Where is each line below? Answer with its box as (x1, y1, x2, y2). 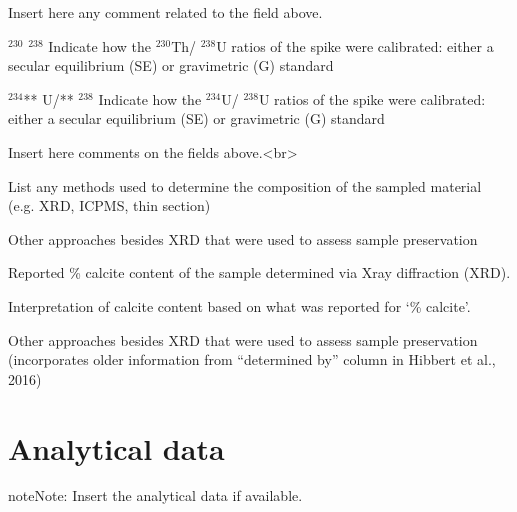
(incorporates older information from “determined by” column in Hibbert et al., (8, 349, 496, 370)
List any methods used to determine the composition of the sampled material (8, 175, 482, 196)
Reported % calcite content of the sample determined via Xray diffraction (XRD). (8, 262, 511, 283)
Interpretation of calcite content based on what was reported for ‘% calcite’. (8, 295, 471, 316)
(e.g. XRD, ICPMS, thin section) (8, 195, 211, 216)
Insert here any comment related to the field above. (8, 2, 323, 22)
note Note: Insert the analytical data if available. (8, 485, 303, 506)
